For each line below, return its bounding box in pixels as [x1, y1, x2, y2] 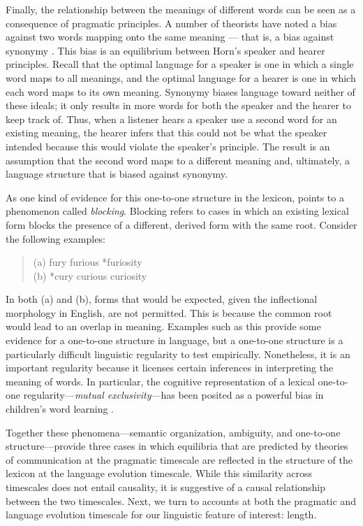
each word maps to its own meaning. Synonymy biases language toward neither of [6, 84, 355, 99]
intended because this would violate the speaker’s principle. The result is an [6, 138, 330, 153]
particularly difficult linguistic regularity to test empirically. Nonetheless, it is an [6, 346, 350, 361]
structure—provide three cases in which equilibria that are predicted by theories [6, 439, 348, 453]
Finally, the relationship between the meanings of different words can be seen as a [6, 2, 356, 16]
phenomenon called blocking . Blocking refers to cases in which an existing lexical [6, 204, 349, 218]
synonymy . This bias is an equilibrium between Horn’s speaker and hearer [6, 43, 325, 57]
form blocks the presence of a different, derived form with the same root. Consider [6, 217, 357, 232]
